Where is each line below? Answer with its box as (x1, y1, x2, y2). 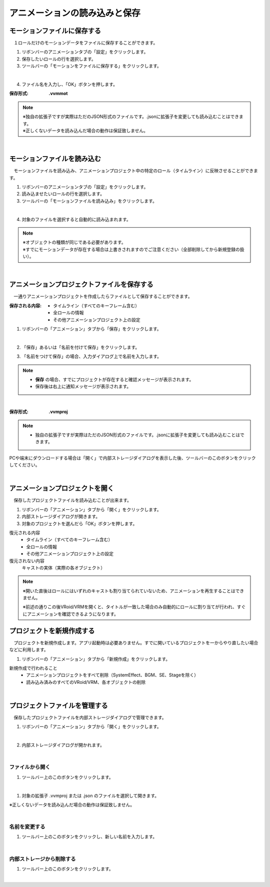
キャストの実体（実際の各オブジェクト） (21, 564, 105, 570)
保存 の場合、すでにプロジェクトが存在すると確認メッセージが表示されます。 (35, 376, 194, 382)
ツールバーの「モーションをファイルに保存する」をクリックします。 (21, 63, 162, 69)
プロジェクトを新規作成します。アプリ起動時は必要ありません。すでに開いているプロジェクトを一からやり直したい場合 (13, 639, 258, 645)
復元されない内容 (9, 558, 44, 564)
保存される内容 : (9, 303, 42, 309)
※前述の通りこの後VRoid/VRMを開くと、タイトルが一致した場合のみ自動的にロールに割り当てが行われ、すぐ (22, 604, 246, 610)
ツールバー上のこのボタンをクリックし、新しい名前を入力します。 (21, 833, 157, 840)
